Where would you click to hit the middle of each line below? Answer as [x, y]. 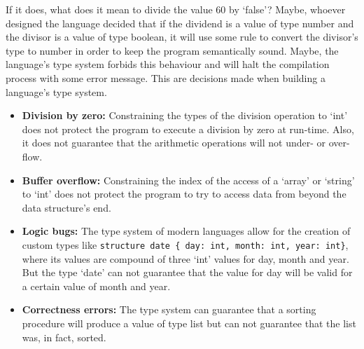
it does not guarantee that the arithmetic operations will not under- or [174, 143]
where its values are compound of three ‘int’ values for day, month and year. [185, 258]
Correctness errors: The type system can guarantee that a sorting [169, 309]
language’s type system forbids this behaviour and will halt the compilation [168, 64]
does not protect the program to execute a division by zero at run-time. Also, [188, 129]
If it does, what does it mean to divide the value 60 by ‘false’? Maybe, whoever [176, 9]
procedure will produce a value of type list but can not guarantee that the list [189, 323]
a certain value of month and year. [96, 286]
